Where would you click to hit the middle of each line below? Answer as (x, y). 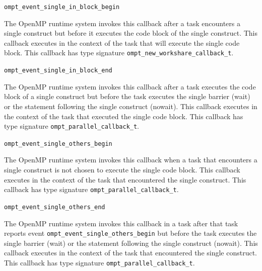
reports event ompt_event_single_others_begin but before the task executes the (130, 233)
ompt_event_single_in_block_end (58, 71)
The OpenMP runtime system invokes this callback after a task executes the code (130, 86)
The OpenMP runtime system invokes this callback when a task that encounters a (131, 160)
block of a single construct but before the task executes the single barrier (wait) (127, 96)
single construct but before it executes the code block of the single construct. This (131, 33)
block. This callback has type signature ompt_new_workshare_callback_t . (119, 53)
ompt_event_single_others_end (55, 207)
